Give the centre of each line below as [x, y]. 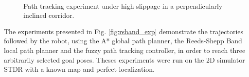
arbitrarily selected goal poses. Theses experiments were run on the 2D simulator [124, 59]
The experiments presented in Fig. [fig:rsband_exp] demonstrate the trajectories [124, 31]
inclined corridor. [49, 15]
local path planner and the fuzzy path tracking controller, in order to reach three [125, 50]
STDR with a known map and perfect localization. [80, 69]
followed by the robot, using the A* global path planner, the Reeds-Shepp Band [123, 41]
